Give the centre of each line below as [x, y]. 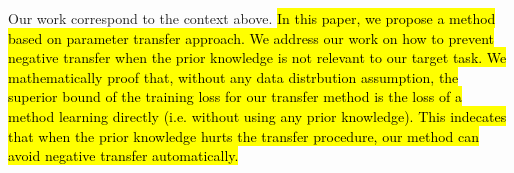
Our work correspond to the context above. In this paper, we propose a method [252, 18]
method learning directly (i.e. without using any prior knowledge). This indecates [257, 115]
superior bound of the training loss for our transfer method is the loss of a [235, 96]
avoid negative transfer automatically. [123, 155]
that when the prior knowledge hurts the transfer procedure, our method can [244, 135]
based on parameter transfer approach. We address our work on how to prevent [251, 37]
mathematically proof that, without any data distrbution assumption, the [233, 76]
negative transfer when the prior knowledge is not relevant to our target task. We [257, 57]
